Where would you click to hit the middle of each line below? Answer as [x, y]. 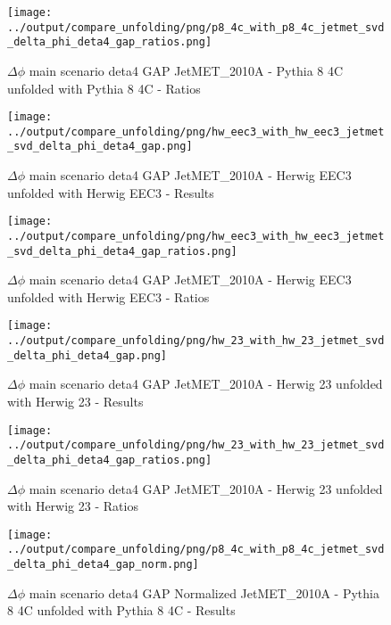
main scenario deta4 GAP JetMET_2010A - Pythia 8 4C [186, 70]
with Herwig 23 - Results [75, 402]
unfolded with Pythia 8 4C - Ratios [104, 88]
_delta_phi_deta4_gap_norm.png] [103, 565]
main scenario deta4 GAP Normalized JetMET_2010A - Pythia [204, 592]
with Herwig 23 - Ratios [73, 506]
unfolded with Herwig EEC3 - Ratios [108, 296]
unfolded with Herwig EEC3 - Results [111, 192]
